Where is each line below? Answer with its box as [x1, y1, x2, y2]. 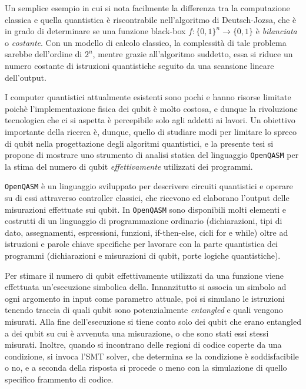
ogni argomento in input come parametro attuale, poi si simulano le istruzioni [5, 292, 285, 304]
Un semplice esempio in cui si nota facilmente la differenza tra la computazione [5, 2, 290, 14]
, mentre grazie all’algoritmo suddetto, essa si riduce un [92, 48, 293, 60]
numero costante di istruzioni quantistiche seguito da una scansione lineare [5, 59, 274, 71]
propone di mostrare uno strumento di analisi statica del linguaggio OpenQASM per [5, 149, 299, 161]
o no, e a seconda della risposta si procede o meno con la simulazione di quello [5, 361, 287, 374]
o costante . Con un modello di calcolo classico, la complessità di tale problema [5, 36, 287, 48]
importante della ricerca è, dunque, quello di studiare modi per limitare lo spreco [5, 125, 297, 137]
